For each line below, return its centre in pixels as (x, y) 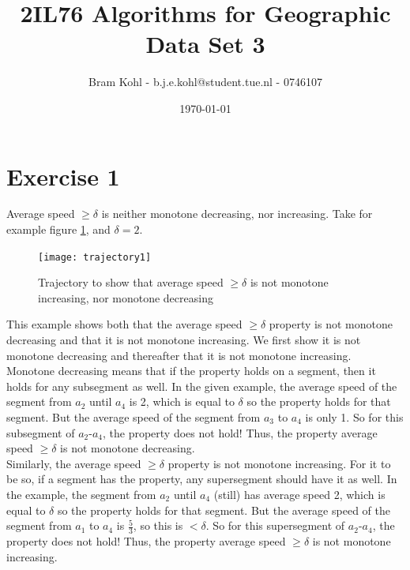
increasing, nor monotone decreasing (126, 297)
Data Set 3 (205, 44)
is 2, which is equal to (182, 401)
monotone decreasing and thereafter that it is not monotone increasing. (179, 355)
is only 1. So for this (354, 417)
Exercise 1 (63, 176)
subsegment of (41, 432)
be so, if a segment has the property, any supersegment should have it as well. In (202, 479)
